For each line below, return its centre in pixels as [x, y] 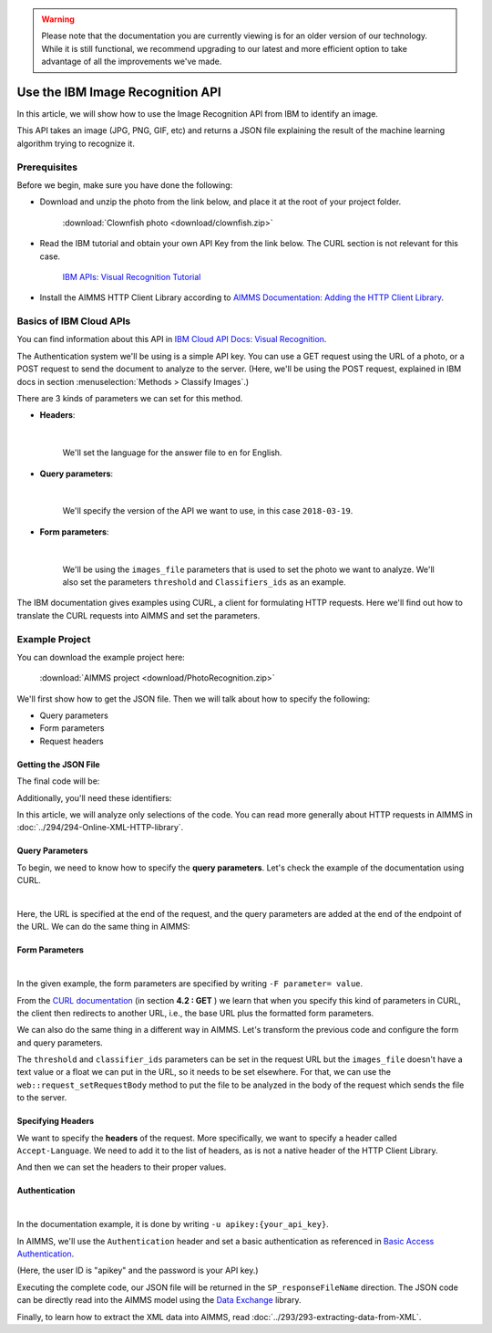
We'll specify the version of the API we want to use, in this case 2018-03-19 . [208, 511]
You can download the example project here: [101, 657]
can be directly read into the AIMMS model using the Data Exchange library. [159, 1300]
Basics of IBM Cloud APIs [74, 321]
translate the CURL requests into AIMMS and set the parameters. [138, 615]
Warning [58, 19]
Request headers [72, 741]
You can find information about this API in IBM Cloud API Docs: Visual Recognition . [172, 339]
